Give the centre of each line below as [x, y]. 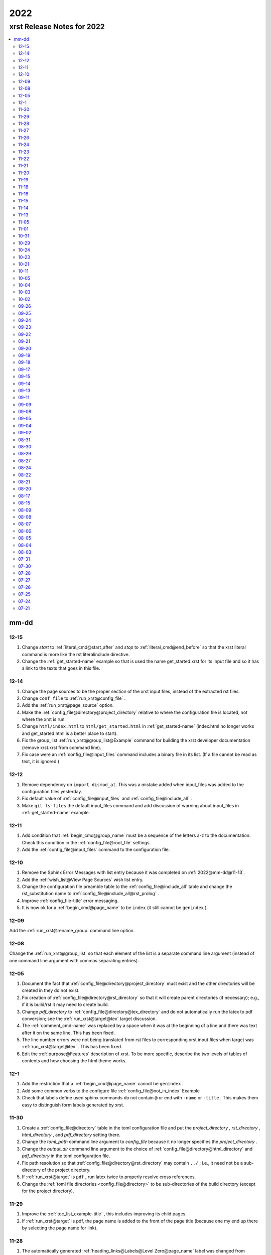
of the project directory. [66, 1170]
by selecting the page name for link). [60, 1228]
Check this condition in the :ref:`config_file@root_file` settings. [86, 842]
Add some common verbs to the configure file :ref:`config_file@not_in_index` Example [111, 1091]
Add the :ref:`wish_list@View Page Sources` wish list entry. [83, 880]
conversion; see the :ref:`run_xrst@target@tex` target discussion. [89, 1019]
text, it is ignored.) [41, 762]
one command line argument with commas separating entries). [74, 960]
